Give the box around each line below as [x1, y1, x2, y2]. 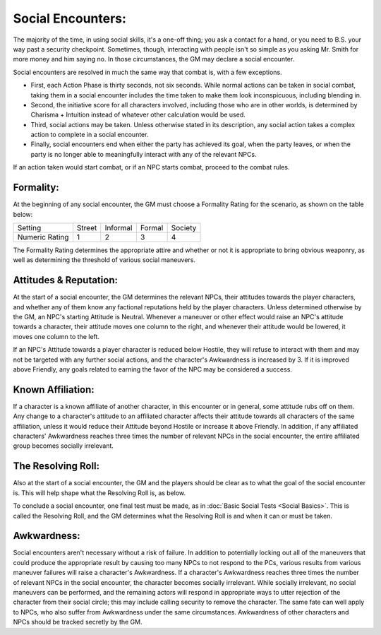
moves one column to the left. [13, 332, 100, 340]
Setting [17, 222, 42, 232]
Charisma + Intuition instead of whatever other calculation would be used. [30, 110, 246, 119]
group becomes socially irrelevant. [13, 441, 114, 450]
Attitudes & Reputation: [13, 274, 118, 286]
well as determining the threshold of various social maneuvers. [13, 256, 195, 264]
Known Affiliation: [13, 384, 95, 396]
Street [76, 222, 97, 232]
